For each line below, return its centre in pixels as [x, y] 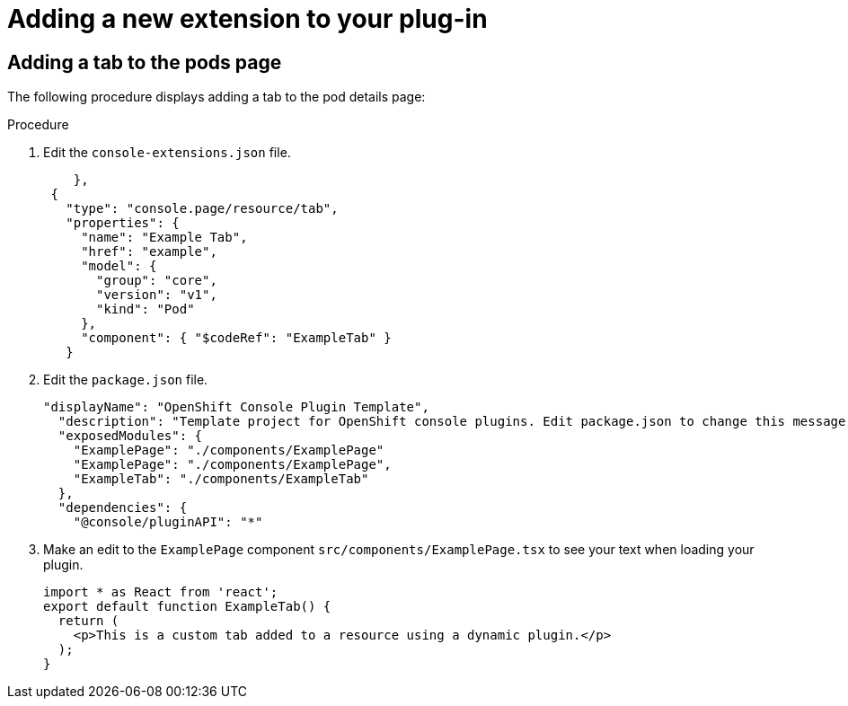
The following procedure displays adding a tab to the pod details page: [216, 97]
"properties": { [123, 223]
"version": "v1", [157, 295]
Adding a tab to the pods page [145, 62]
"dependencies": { [123, 508]
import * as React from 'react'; [161, 592]
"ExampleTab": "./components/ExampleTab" [221, 479]
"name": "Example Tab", [164, 238]
